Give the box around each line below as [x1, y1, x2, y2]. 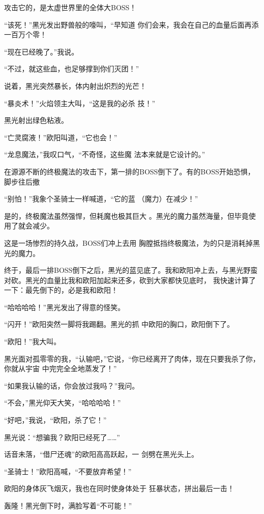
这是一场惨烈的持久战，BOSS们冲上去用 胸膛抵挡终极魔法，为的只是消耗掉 [4, 237, 253, 248]
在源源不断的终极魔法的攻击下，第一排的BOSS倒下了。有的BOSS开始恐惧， [4, 166, 255, 176]
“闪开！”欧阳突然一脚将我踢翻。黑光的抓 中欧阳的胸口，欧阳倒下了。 [4, 319, 234, 329]
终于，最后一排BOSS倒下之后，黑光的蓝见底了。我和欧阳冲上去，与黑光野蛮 [4, 265, 258, 275]
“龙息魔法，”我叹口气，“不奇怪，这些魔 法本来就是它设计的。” [4, 149, 206, 160]
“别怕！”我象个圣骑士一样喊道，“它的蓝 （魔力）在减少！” [4, 193, 198, 204]
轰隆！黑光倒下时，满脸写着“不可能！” [4, 500, 132, 510]
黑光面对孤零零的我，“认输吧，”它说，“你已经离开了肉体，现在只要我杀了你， [4, 353, 260, 364]
